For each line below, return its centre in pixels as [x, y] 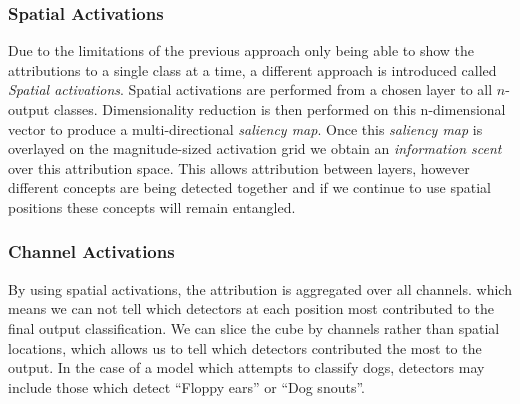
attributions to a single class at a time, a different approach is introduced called [252, 69]
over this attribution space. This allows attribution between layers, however [239, 167]
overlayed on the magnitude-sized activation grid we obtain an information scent [255, 148]
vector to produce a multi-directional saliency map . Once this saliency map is [245, 128]
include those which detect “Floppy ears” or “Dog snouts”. [186, 386]
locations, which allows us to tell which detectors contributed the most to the [245, 347]
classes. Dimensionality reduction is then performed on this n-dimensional [279, 109]
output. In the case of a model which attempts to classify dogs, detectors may [246, 367]
